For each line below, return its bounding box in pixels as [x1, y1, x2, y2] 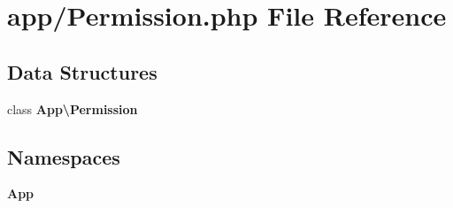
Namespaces [7, 143, 120, 170]
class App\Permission [7, 99, 138, 118]
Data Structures [7, 58, 157, 85]
